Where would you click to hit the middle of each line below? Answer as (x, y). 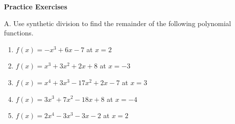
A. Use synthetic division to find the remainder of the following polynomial (118, 23)
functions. (19, 33)
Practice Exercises (36, 6)
